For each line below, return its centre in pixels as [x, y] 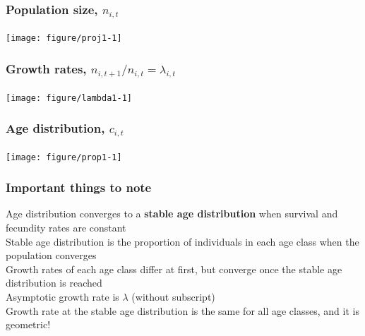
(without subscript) [173, 296]
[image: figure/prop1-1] [64, 157]
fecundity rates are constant [66, 227]
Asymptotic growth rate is [62, 296]
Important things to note [79, 187]
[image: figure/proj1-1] [64, 38]
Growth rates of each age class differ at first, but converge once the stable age [174, 269]
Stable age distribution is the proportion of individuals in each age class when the [182, 241]
